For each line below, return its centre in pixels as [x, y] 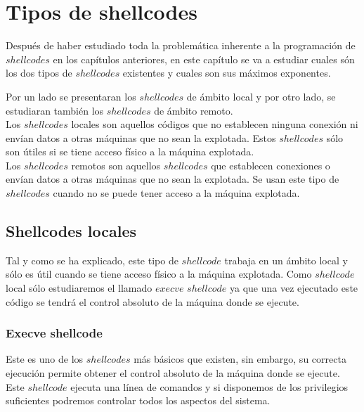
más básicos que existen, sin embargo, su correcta [240, 359]
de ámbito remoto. [194, 110]
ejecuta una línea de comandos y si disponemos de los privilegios [209, 386]
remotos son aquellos [116, 165]
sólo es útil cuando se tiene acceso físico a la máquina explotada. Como [159, 274]
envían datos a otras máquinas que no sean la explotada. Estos [141, 137]
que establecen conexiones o [271, 165]
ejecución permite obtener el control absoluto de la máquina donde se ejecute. [173, 373]
